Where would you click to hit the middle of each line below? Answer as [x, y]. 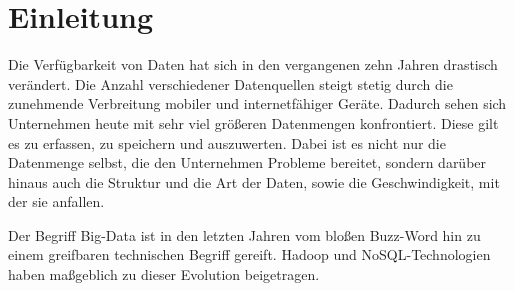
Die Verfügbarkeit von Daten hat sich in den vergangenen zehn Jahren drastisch [253, 64]
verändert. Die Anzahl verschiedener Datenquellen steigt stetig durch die [230, 83]
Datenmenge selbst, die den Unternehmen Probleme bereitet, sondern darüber [247, 162]
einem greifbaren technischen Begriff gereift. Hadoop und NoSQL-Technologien [249, 254]
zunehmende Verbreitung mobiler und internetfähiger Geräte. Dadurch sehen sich [257, 103]
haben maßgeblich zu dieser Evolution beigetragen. [164, 274]
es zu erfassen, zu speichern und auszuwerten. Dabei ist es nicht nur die [227, 142]
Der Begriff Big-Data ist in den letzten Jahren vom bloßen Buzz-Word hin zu [244, 234]
